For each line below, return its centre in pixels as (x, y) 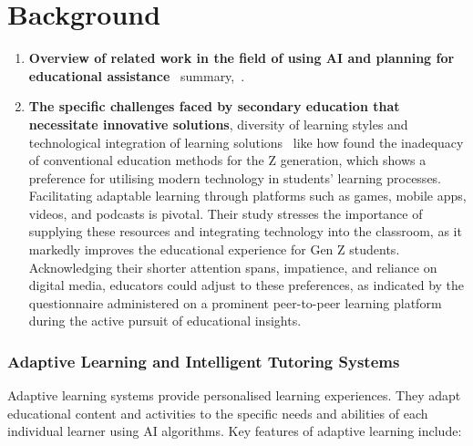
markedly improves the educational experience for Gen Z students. (214, 249)
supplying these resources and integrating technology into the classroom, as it (245, 231)
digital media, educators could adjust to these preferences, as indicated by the (247, 285)
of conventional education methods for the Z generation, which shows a (227, 160)
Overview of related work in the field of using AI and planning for (242, 58)
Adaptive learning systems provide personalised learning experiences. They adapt (234, 395)
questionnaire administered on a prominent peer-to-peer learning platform (235, 302)
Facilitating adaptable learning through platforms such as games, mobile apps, (247, 196)
